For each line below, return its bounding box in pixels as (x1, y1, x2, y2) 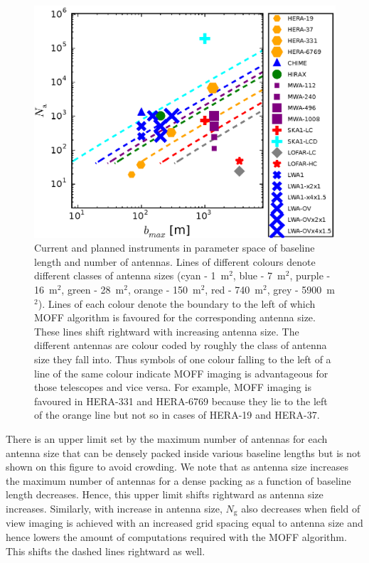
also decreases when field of (241, 500, 360, 515)
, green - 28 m (61, 282, 124, 297)
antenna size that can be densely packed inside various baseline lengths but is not (6, 445, 361, 460)
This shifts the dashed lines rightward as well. (6, 543, 205, 558)
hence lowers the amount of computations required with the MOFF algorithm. (6, 530, 347, 545)
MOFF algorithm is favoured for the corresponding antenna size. (34, 310, 316, 325)
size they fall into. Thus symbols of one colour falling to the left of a (34, 352, 331, 367)
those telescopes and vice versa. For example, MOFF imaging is (34, 380, 311, 395)
